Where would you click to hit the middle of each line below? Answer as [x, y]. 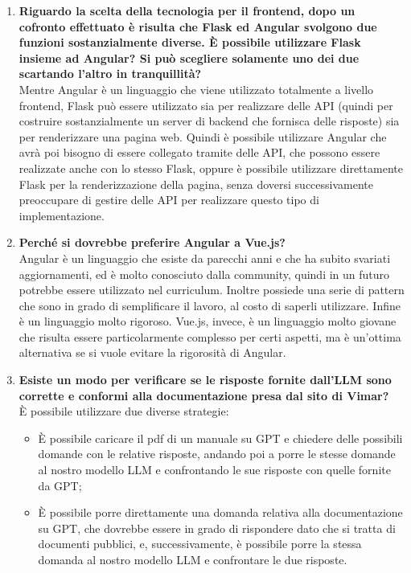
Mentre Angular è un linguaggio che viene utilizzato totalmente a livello [196, 89]
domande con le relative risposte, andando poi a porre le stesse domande [217, 454]
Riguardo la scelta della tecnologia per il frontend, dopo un [187, 10]
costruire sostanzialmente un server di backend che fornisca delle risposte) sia [209, 121]
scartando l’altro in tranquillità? [110, 74]
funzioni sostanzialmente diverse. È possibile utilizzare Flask [190, 42]
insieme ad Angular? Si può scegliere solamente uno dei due [189, 57]
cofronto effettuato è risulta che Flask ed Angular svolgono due [198, 26]
